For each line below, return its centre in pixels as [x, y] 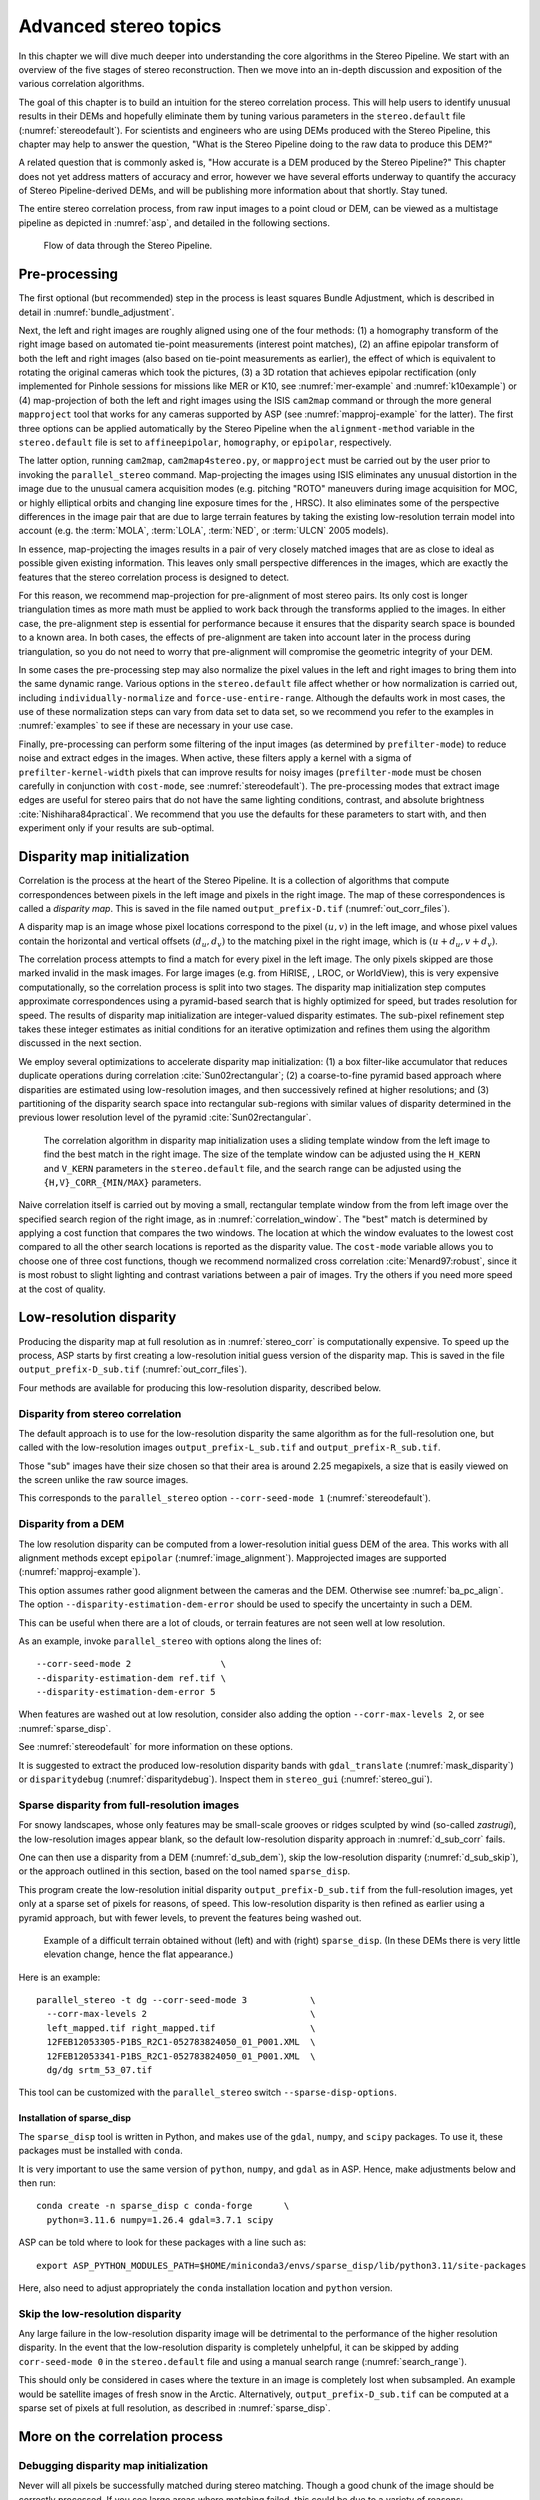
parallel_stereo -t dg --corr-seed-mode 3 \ [176, 2000]
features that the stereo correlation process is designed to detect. [154, 577]
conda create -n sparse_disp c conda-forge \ [163, 2206]
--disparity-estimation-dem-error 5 [126, 1692]
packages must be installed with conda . [101, 2151]
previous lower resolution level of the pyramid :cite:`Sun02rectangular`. [165, 1117]
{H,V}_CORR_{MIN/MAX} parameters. [122, 1182]
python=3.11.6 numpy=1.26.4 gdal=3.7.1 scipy [160, 2219]
